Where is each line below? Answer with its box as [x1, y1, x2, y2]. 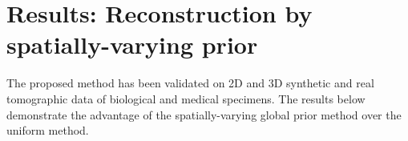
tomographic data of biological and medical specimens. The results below [6, 90, 366, 107]
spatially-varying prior [6, 28, 258, 61]
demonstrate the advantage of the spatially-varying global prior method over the [6, 106, 402, 123]
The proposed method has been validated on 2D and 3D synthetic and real [6, 75, 374, 91]
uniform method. [6, 122, 89, 139]
